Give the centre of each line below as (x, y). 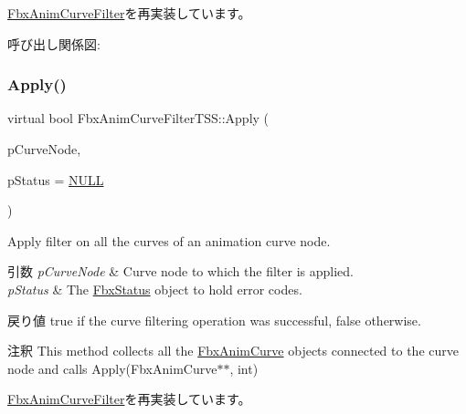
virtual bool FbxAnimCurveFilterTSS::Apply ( (138, 118)
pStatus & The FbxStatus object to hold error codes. (155, 289)
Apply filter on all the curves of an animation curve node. (169, 240)
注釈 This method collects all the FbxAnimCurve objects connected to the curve (233, 351)
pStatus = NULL (56, 179)
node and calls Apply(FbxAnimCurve (112, 368)
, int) (244, 368)
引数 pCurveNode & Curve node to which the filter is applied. (180, 271)
